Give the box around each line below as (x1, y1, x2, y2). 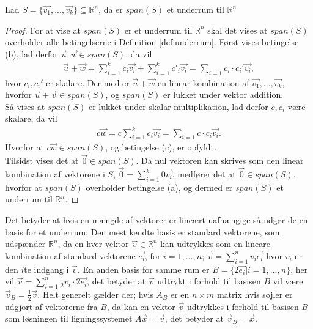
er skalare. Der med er (46, 76, 130, 89)
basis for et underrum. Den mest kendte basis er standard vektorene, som (5, 225, 280, 238)
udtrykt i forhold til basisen (157, 275, 261, 287)
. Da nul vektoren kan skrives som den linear (136, 154, 304, 167)
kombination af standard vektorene (5, 249, 136, 262)
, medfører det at (172, 168, 236, 180)
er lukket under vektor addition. (163, 88, 284, 101)
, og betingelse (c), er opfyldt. (105, 141, 216, 153)
